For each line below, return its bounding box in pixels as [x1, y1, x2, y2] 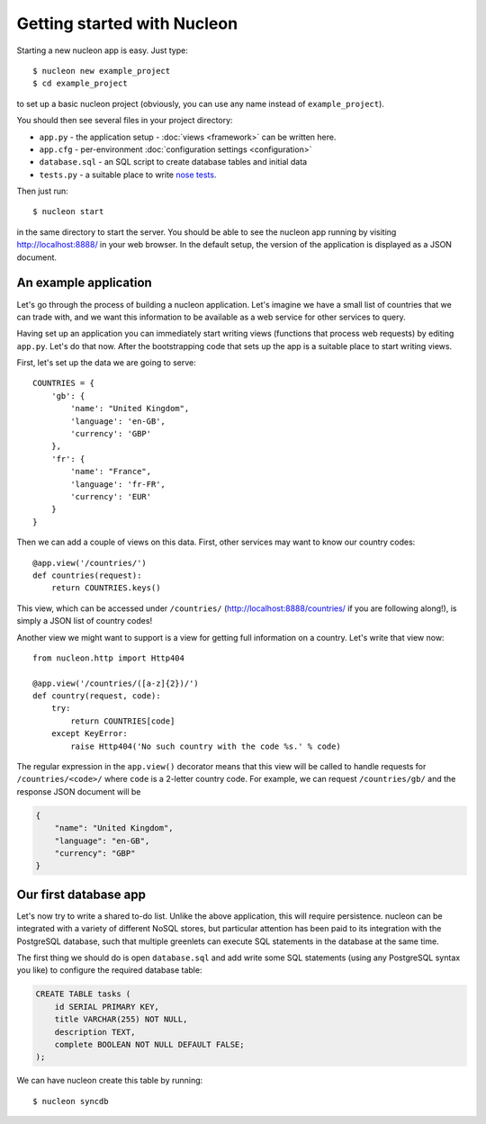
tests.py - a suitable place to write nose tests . [39, 169, 217, 180]
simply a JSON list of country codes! [16, 616, 153, 626]
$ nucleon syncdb [32, 1096, 109, 1106]
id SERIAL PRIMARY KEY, [54, 1002, 159, 1012]
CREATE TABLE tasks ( [35, 989, 131, 999]
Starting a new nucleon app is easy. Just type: [16, 45, 188, 56]
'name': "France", [70, 466, 152, 477]
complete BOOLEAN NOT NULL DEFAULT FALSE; [54, 1039, 245, 1049]
